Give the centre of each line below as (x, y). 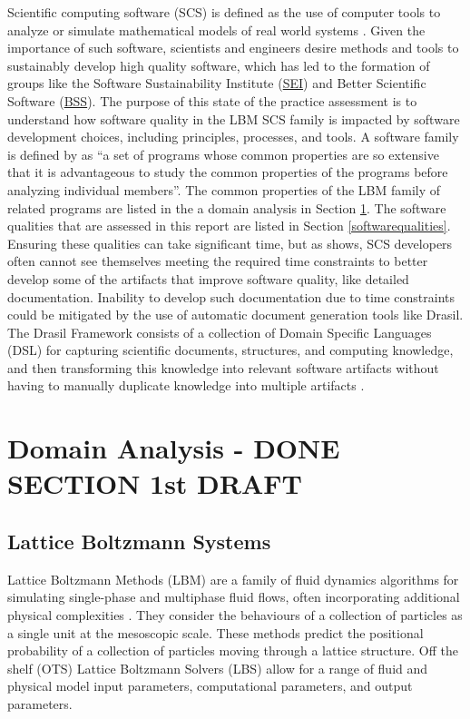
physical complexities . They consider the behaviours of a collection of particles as (235, 615)
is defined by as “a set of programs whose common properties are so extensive (223, 154)
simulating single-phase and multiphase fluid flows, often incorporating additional (234, 597)
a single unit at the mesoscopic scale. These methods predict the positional (215, 632)
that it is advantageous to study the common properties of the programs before (228, 172)
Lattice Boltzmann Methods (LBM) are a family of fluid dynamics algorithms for (233, 579)
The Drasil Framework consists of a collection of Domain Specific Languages (220, 332)
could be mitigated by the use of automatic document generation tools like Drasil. (235, 315)
